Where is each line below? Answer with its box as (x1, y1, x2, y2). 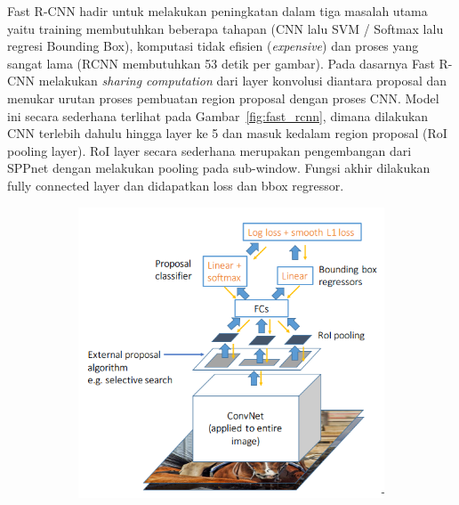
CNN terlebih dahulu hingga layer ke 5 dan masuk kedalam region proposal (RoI (7, 124, 447, 143)
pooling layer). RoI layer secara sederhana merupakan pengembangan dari (7, 141, 412, 159)
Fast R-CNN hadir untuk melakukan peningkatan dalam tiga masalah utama (7, 2, 428, 20)
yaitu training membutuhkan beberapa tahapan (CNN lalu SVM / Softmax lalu (7, 19, 444, 37)
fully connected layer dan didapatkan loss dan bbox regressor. (7, 175, 344, 194)
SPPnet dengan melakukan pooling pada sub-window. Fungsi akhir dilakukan (7, 159, 431, 177)
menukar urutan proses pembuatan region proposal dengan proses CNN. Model (7, 88, 439, 107)
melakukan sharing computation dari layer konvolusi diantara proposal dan (38, 71, 447, 90)
